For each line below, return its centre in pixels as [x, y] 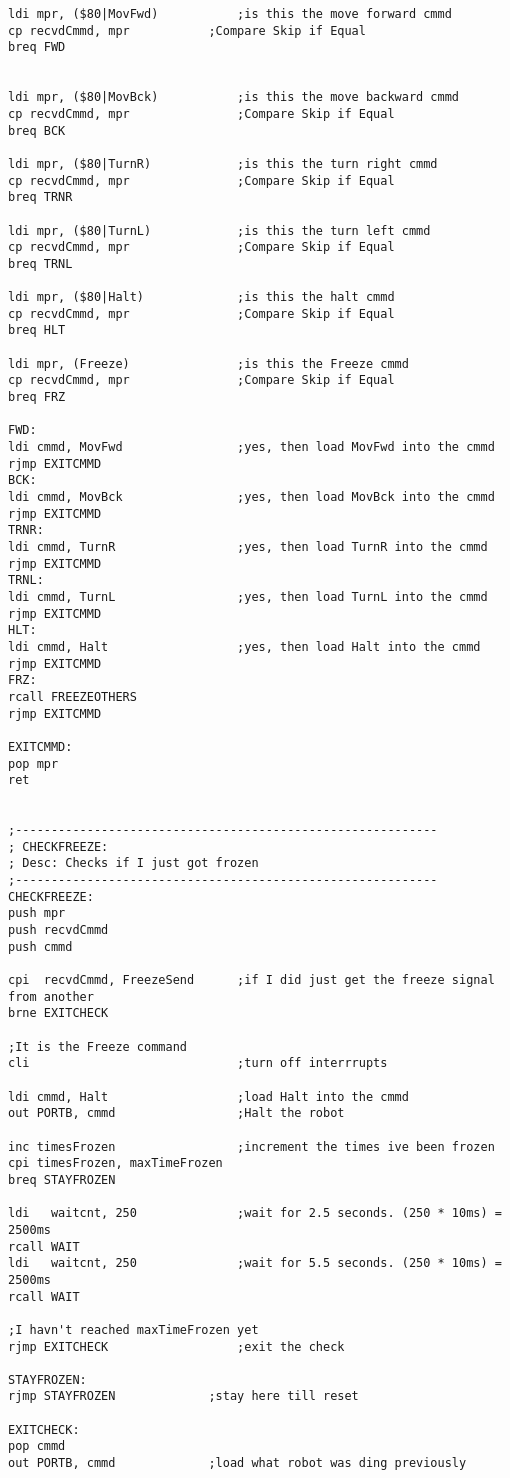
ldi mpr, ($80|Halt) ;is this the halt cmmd [201, 297]
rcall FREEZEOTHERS [72, 696]
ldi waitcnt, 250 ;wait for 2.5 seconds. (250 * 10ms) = [255, 1213]
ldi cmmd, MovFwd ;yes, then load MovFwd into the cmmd [251, 447]
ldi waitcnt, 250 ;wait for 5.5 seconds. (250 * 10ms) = [255, 1263]
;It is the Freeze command [97, 1046]
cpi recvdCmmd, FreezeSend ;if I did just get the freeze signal [251, 980]
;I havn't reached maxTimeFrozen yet [133, 1329]
